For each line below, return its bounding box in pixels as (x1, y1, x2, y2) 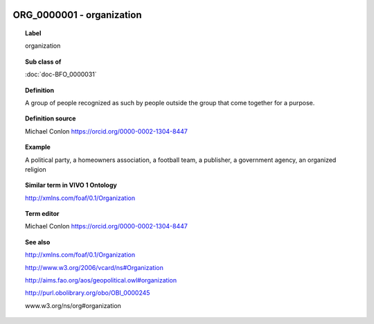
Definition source (25, 114, 76, 123)
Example (25, 143, 51, 152)
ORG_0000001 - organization (12, 9, 142, 21)
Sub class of (25, 57, 62, 66)
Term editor (25, 210, 60, 218)
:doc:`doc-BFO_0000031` (25, 70, 97, 79)
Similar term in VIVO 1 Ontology (25, 181, 117, 190)
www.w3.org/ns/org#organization (25, 301, 121, 309)
